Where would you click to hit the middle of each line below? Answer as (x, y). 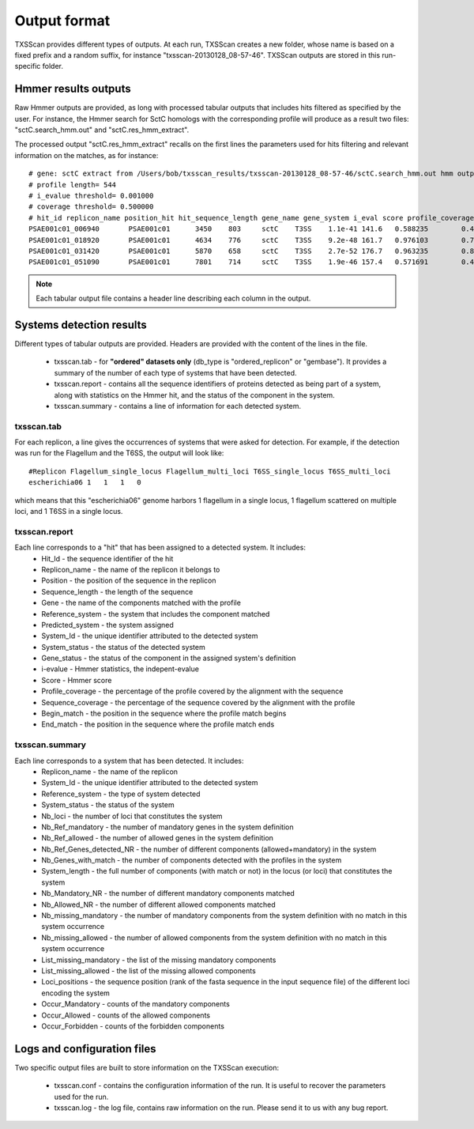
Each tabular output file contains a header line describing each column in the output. (173, 298)
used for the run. (81, 1097)
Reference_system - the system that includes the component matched (156, 614)
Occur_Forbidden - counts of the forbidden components (133, 1026)
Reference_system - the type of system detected (121, 794)
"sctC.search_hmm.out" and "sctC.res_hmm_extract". (102, 130)
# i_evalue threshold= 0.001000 (91, 195)
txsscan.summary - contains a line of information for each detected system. (178, 406)
